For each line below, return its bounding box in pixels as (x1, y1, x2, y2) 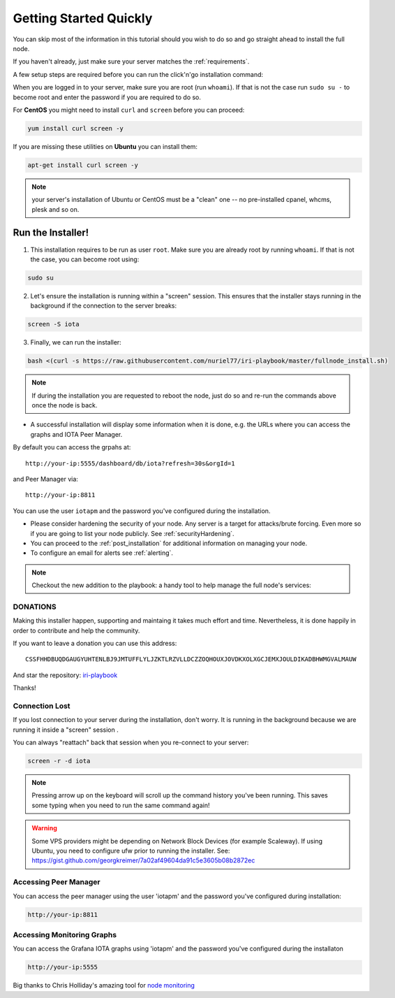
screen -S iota (27, 320, 80, 328)
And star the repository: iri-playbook (13, 671, 118, 679)
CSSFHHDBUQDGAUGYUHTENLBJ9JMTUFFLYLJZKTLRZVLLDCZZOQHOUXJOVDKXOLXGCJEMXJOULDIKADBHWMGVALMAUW (25, 656, 357, 663)
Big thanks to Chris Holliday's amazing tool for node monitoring (13, 981, 195, 990)
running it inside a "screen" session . (13, 725, 119, 734)
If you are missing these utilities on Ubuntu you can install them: (13, 142, 198, 150)
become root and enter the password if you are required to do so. (13, 93, 202, 101)
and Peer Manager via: (13, 475, 78, 483)
